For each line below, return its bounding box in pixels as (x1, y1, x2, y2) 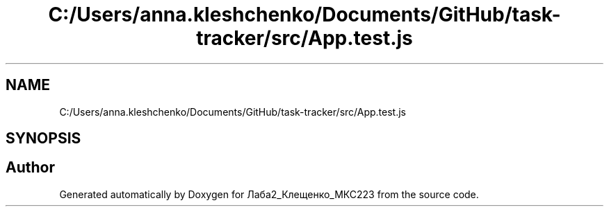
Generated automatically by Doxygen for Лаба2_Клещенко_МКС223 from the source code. (59, 188, 479, 200)
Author (6, 159, 55, 177)
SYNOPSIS (6, 130, 81, 148)
